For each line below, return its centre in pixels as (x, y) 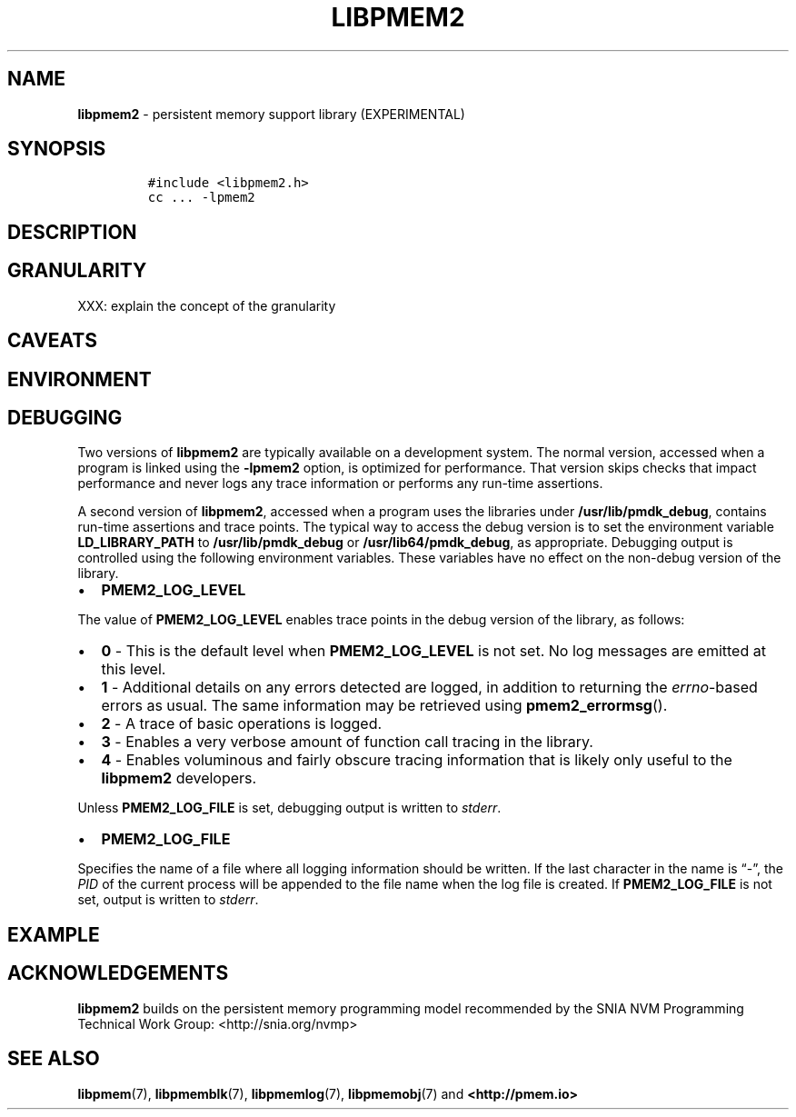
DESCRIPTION (72, 232)
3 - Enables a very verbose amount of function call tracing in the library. (347, 742)
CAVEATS (52, 341)
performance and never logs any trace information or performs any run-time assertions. (340, 484)
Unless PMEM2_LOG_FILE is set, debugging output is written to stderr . (289, 808)
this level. (134, 669)
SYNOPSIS (57, 149)
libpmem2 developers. (179, 778)
